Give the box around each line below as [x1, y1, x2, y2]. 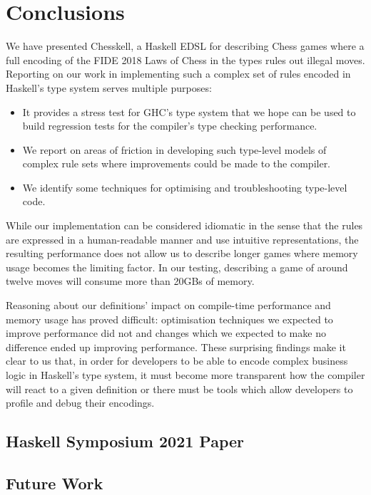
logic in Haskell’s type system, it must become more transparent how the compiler [6, 368, 365, 382]
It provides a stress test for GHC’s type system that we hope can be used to [22, 104, 356, 119]
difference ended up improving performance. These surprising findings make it [6, 339, 346, 354]
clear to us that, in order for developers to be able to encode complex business [6, 353, 348, 368]
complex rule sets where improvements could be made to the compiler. [22, 156, 331, 171]
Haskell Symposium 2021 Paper [6, 430, 245, 452]
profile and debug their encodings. [6, 395, 155, 410]
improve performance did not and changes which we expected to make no [6, 325, 326, 340]
